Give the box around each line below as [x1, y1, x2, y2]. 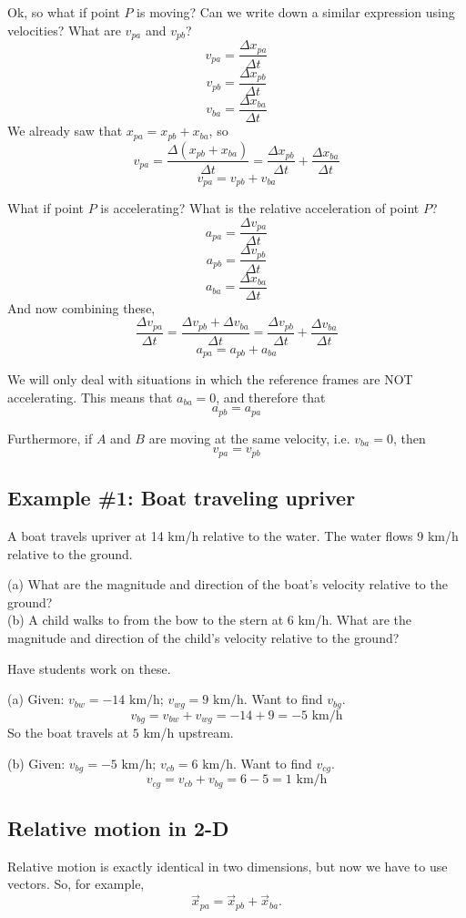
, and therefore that [216, 387, 326, 406]
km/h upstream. [143, 723, 234, 742]
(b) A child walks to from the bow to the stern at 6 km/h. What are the [7, 610, 411, 629]
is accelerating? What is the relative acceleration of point [100, 199, 420, 218]
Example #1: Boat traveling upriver [7, 484, 356, 512]
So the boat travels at [7, 723, 129, 742]
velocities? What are [7, 20, 121, 39]
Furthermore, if [7, 428, 93, 447]
